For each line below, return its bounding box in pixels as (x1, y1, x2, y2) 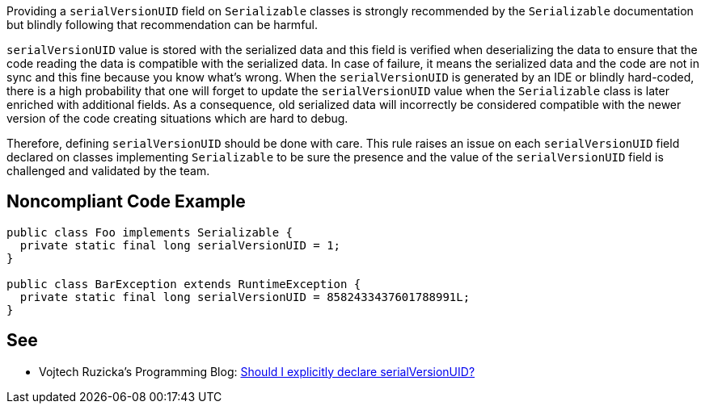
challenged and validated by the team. (6, 164, 210, 178)
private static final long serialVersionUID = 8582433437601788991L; (19, 290, 471, 303)
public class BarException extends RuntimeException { (6, 277, 361, 291)
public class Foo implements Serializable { (6, 225, 293, 239)
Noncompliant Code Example (6, 191, 246, 212)
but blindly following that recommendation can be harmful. (6, 18, 319, 31)
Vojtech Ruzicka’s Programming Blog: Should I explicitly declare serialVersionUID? (39, 364, 475, 379)
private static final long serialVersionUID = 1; (19, 238, 341, 252)
